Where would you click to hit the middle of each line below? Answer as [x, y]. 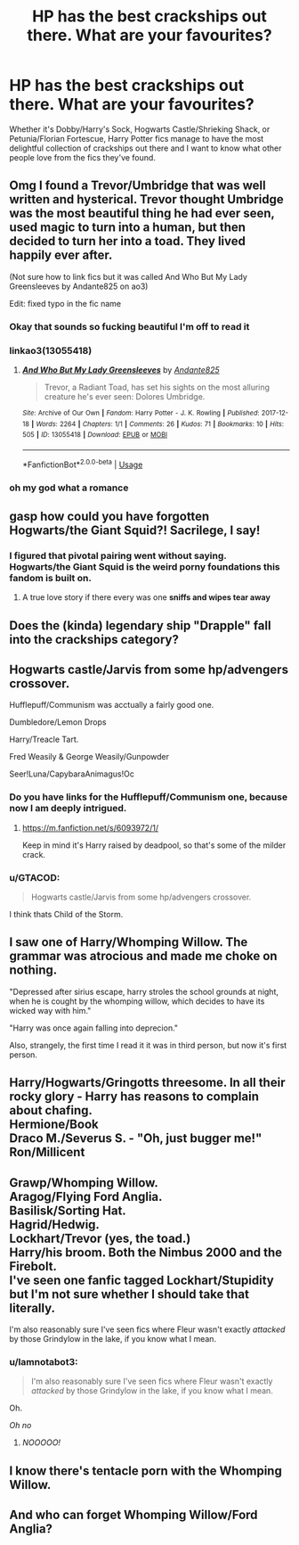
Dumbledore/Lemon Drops [58, 722]
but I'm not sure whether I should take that [129, 1294]
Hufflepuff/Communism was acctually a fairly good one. [112, 705]
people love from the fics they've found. [82, 157]
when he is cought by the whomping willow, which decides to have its [137, 1001]
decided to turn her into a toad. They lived [128, 241]
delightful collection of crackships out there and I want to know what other [145, 148]
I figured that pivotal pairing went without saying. [118, 555]
